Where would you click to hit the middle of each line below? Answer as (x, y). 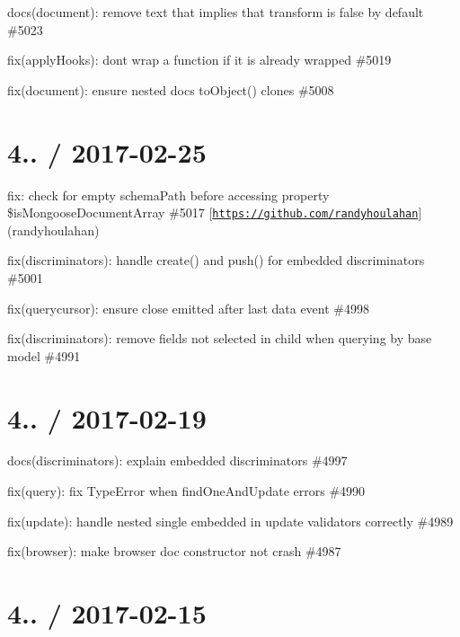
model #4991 (44, 355)
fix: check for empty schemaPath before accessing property (168, 195)
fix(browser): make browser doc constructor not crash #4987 (174, 551)
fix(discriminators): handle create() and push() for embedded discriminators (216, 260)
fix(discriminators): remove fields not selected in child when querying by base (220, 338)
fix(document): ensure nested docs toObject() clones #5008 (171, 89)
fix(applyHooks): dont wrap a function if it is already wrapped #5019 (199, 60)
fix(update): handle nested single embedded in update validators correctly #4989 (230, 521)
